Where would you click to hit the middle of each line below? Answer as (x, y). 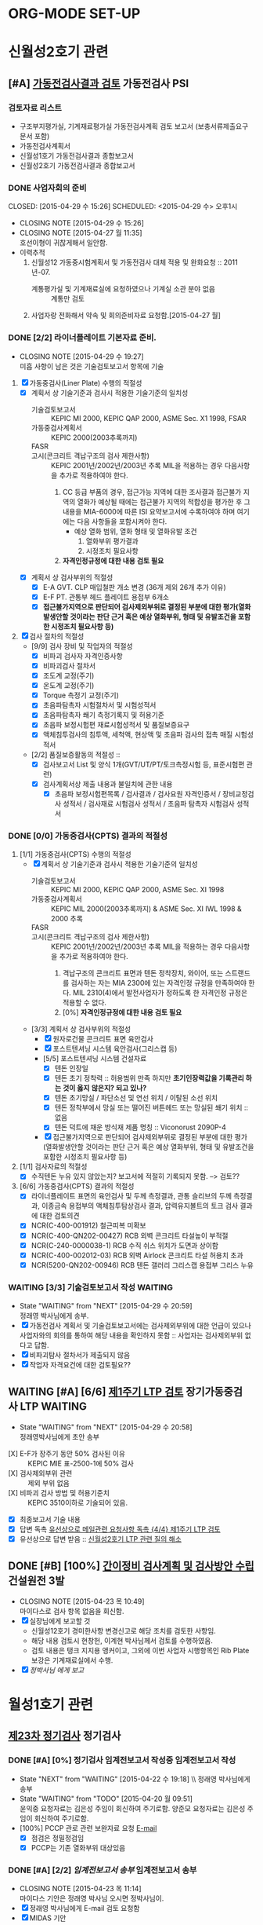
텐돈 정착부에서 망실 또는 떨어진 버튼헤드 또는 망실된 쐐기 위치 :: (151, 1107)
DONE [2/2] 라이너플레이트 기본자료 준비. (82, 338)
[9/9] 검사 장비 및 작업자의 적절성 (82, 646)
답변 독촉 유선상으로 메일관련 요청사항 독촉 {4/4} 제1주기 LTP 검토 (120, 1529)
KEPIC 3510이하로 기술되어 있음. (77, 1502)
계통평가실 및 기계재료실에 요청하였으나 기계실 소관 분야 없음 (123, 289)
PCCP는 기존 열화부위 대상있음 (78, 1847)
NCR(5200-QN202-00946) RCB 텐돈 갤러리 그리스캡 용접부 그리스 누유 (142, 1264)
